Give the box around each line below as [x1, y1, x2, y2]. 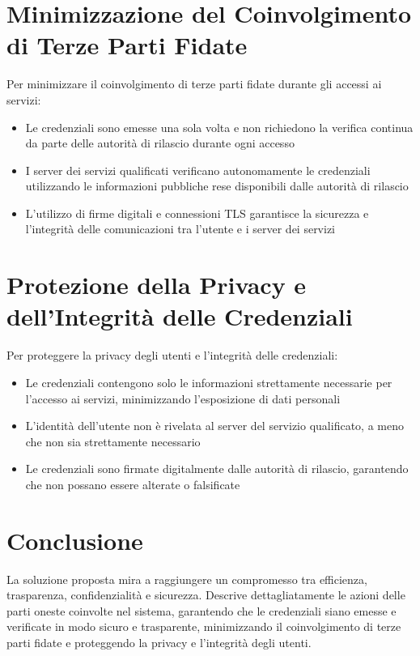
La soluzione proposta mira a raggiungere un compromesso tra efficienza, [6, 570, 367, 587]
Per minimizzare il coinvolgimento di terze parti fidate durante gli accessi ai [6, 75, 382, 92]
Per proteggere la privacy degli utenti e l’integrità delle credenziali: [6, 347, 338, 364]
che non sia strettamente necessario [25, 432, 201, 449]
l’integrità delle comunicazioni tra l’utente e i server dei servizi [25, 220, 336, 237]
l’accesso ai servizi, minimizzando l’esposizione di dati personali [25, 390, 341, 407]
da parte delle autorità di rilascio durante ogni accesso [25, 134, 295, 151]
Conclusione [6, 523, 143, 556]
